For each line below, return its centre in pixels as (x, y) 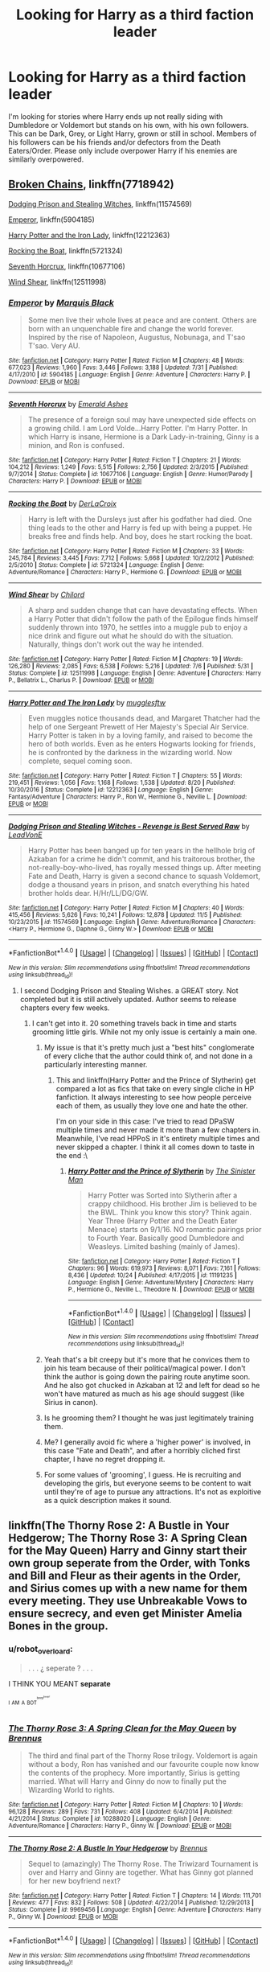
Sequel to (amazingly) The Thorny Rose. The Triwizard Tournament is (143, 1863)
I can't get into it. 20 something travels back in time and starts (134, 1024)
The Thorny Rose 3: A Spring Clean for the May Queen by (123, 1728)
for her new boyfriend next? (74, 1880)
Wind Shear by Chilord (47, 595)
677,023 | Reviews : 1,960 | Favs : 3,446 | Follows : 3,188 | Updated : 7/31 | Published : (123, 368)
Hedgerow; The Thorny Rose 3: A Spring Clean (128, 1538)
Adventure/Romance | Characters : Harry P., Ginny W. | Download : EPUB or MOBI (120, 1826)
